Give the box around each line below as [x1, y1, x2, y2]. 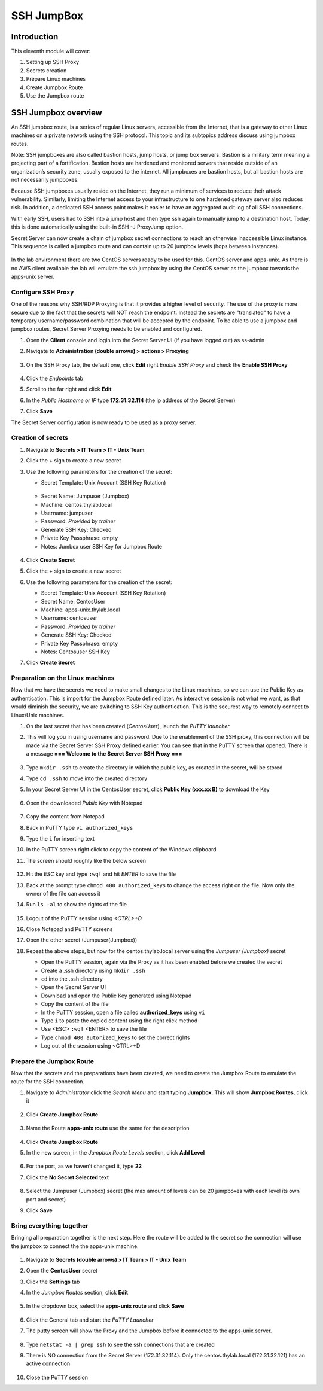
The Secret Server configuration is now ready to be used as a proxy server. [11, 419, 197, 426]
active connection [26, 1360, 71, 1367]
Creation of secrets [11, 434, 69, 442]
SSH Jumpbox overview [11, 108, 103, 118]
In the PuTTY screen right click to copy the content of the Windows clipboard [26, 846, 217, 853]
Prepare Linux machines [26, 75, 86, 83]
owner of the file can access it [26, 890, 101, 897]
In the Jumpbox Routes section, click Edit [26, 1289, 129, 1296]
